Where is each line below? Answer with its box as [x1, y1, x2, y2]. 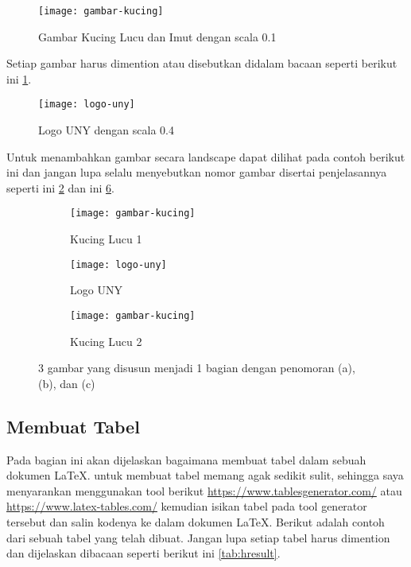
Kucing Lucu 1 [70, 231, 142, 247]
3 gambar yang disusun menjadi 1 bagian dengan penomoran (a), [38, 359, 355, 376]
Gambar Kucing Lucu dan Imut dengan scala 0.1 [38, 28, 277, 45]
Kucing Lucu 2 [70, 332, 142, 349]
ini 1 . [6, 70, 32, 87]
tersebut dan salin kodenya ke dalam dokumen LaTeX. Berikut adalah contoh [6, 513, 385, 530]
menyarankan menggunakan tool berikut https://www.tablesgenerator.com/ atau [6, 482, 402, 499]
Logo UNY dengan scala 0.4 [38, 122, 174, 138]
